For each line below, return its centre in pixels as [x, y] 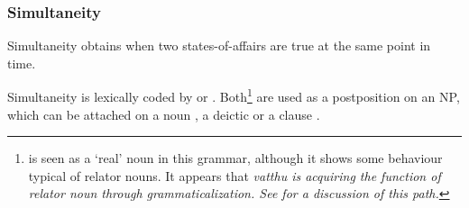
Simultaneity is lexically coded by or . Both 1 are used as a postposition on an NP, [234, 95]
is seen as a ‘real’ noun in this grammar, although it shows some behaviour [235, 158]
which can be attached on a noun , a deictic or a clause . [164, 114]
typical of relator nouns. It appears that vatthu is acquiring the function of [234, 175]
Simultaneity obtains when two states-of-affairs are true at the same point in [219, 45]
